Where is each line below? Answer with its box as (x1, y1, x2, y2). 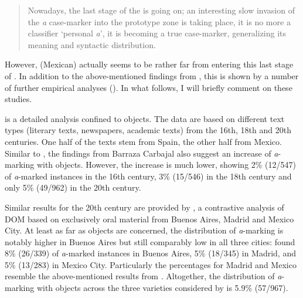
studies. (5, 93, 32, 105)
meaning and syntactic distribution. (28, 38, 156, 50)
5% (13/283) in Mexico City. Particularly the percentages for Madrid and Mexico (5, 258, 297, 270)
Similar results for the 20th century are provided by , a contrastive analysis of (5, 201, 284, 213)
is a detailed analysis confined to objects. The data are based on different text (5, 112, 285, 124)
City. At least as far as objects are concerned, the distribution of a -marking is (5, 224, 284, 236)
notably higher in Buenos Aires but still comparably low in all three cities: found (5, 235, 295, 248)
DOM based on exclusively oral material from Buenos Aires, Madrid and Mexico (5, 212, 294, 225)
